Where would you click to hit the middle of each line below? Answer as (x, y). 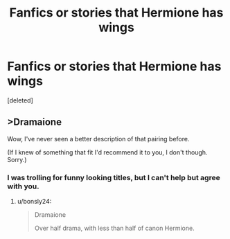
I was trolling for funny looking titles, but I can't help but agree (114, 177)
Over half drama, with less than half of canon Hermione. (115, 228)
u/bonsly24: (34, 202)
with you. (23, 186)
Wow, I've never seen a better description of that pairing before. (98, 139)
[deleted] (20, 100)
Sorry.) (17, 159)
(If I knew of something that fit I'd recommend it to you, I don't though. (107, 152)
